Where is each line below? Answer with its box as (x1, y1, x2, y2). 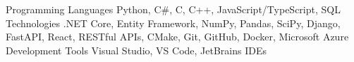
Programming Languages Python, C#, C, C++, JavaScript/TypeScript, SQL (6, 2, 341, 16)
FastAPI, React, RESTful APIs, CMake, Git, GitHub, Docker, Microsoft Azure (6, 29, 349, 44)
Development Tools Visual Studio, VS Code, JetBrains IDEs (6, 42, 267, 57)
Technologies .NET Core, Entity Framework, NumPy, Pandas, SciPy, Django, (6, 15, 341, 30)
